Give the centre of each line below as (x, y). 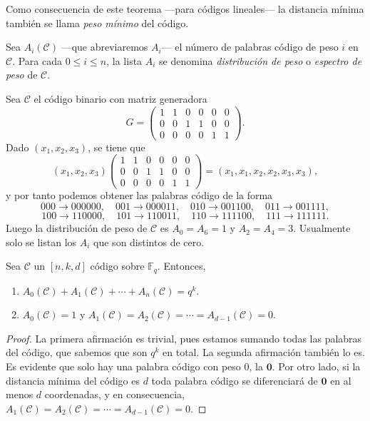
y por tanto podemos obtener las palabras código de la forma (139, 195)
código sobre (117, 266)
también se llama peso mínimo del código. (97, 22)
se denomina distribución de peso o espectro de (261, 60)
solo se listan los (41, 242)
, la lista (124, 60)
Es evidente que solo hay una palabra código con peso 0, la (134, 366)
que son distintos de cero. (149, 242)
